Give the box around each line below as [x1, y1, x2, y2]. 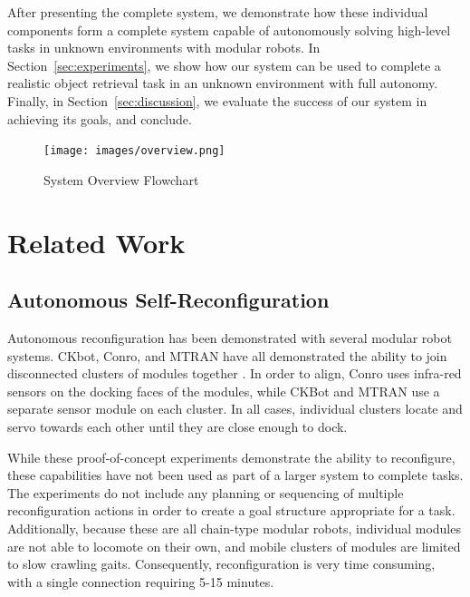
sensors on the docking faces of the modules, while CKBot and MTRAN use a [7, 381, 440, 400]
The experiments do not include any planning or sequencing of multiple [7, 483, 404, 502]
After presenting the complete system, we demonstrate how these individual [7, 3, 428, 21]
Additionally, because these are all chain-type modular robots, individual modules [7, 518, 461, 537]
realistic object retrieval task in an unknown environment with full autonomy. [7, 73, 438, 93]
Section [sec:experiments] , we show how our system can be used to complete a [7, 55, 441, 74]
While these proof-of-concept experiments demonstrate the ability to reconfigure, [7, 447, 456, 466]
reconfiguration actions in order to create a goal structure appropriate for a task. [7, 501, 456, 520]
